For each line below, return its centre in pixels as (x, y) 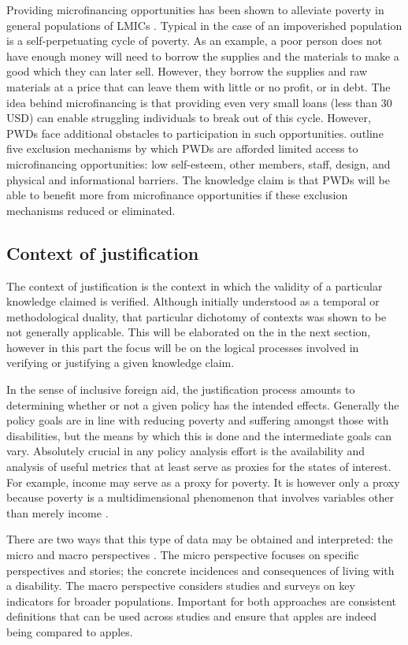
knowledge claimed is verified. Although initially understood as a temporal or (193, 301)
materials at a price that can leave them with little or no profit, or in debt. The (198, 86)
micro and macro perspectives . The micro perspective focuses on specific (183, 555)
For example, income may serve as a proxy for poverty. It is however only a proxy (203, 482)
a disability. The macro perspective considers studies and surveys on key (181, 586)
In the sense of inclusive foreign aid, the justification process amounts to (181, 389)
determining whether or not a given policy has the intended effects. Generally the (203, 404)
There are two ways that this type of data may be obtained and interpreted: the (200, 539)
